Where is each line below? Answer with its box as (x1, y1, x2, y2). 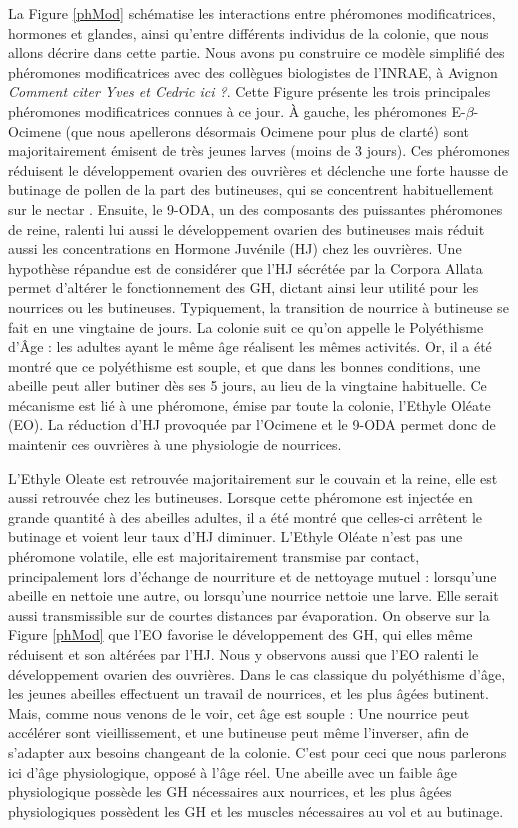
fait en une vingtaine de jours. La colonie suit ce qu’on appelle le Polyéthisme (8, 316, 484, 337)
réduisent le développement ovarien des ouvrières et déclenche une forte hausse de (8, 159, 508, 180)
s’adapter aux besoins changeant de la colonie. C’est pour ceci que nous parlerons (8, 741, 507, 762)
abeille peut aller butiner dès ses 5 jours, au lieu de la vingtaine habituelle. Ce (8, 375, 487, 396)
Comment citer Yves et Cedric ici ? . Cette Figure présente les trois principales (8, 81, 491, 102)
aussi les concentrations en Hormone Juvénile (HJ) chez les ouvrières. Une (8, 238, 462, 259)
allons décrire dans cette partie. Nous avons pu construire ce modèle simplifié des (8, 42, 505, 63)
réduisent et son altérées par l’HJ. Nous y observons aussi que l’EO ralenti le (8, 644, 479, 664)
